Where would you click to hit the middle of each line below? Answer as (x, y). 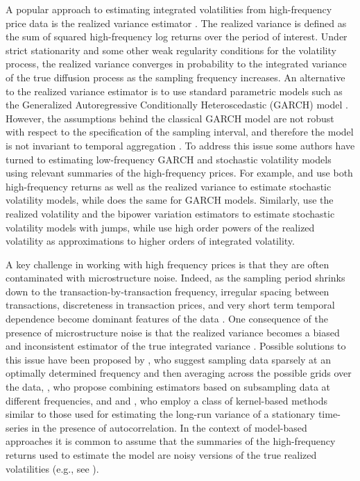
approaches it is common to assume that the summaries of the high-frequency (171, 441)
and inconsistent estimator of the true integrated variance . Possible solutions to (176, 346)
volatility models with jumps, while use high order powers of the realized (160, 227)
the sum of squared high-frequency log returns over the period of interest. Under (177, 36)
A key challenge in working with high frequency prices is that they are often (168, 264)
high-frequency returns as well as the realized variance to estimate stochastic (169, 186)
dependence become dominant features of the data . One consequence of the (167, 319)
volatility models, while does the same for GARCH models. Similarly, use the (170, 200)
